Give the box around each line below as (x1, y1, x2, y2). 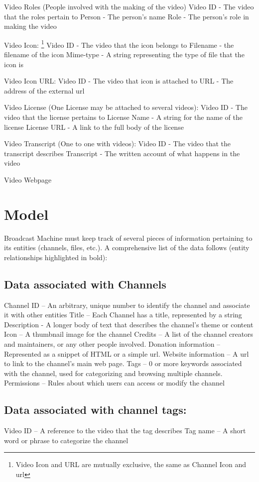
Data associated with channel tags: (4, 402, 187, 417)
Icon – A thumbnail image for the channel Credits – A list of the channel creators (4, 329, 254, 339)
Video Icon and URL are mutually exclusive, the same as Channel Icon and (15, 459, 247, 470)
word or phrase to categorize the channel (4, 435, 129, 445)
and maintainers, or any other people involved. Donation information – (4, 339, 221, 349)
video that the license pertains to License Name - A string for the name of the (4, 112, 243, 122)
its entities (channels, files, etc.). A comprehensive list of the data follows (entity (4, 242, 250, 253)
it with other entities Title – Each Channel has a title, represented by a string (4, 309, 242, 320)
